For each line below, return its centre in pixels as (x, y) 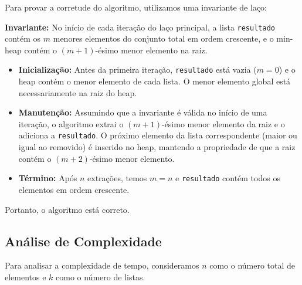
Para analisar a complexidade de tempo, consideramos (102, 265)
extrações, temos (117, 178)
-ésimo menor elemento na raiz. (151, 50)
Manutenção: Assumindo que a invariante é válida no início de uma (143, 112)
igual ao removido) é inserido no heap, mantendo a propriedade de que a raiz (157, 147)
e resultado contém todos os (228, 178)
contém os (23, 38)
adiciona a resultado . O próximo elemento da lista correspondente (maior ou (158, 135)
